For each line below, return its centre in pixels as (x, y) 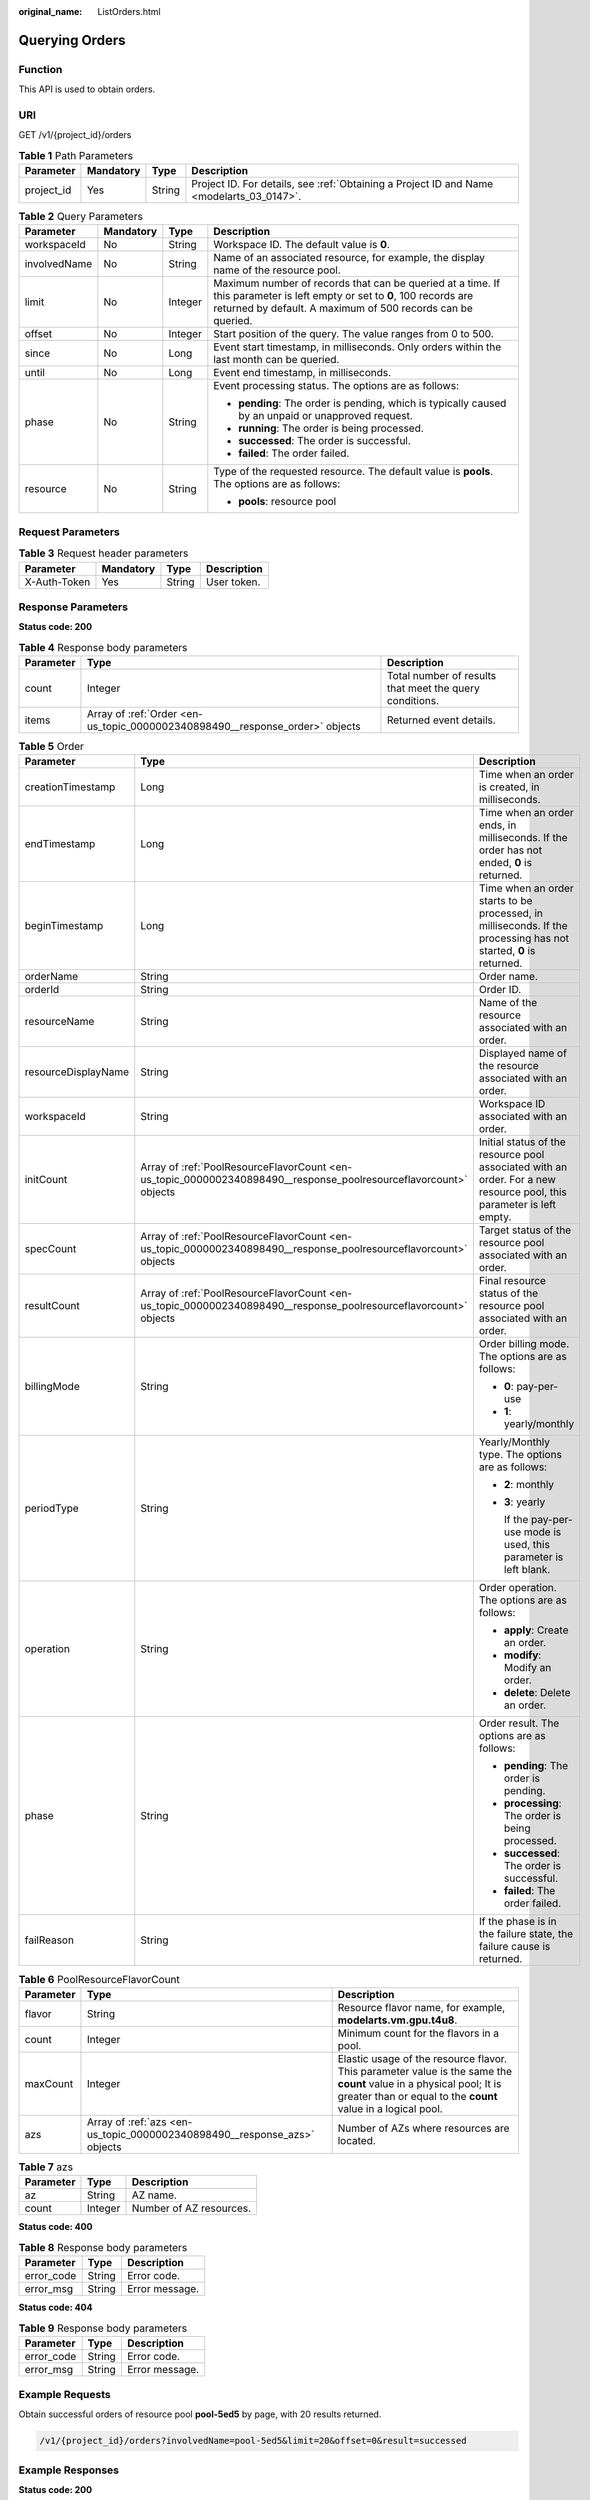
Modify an (527, 1668)
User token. (233, 582)
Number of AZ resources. (191, 2208)
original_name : (50, 11)
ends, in (497, 825)
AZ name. (154, 2195)
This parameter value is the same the (425, 2071)
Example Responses (69, 2470)
